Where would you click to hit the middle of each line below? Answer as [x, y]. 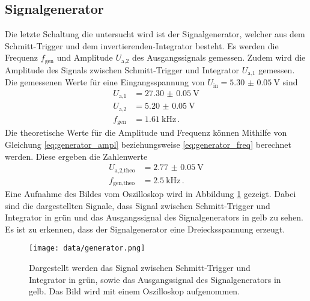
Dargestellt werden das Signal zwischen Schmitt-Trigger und [140, 268]
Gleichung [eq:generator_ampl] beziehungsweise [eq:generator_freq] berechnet [148, 144]
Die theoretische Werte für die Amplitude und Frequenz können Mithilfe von [146, 132]
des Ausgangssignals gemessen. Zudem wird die [219, 57]
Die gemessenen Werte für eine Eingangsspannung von [105, 82]
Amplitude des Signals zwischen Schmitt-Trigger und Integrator [122, 69]
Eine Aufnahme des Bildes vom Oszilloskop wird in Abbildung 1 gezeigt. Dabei [150, 194]
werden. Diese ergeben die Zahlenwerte [76, 156]
